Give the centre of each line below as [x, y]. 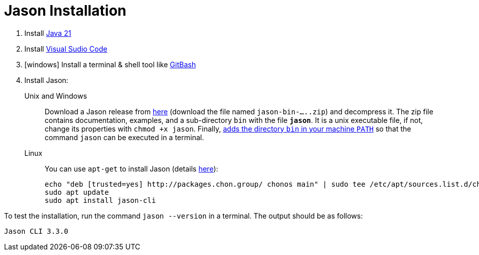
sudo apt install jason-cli [100, 200]
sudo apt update [77, 192]
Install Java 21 [48, 33]
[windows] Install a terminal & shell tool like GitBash [110, 64]
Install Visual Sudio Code [66, 49]
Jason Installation [65, 11]
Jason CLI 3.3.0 [36, 231]
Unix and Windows [56, 96]
